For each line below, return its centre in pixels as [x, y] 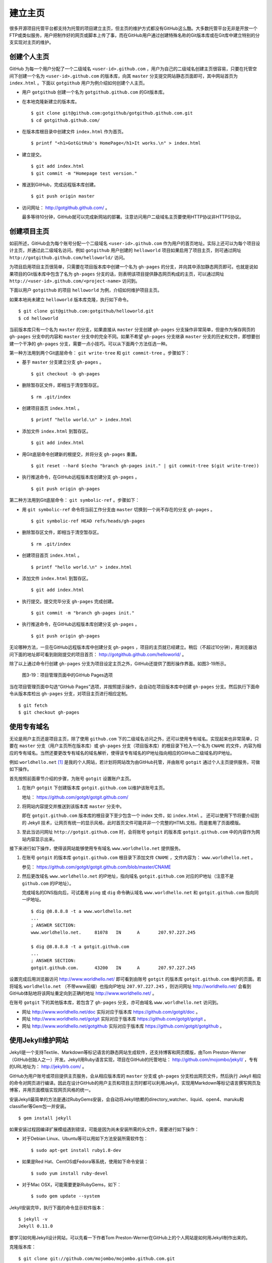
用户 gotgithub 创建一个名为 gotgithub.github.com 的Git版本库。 [94, 92]
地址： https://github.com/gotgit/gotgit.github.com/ [75, 797]
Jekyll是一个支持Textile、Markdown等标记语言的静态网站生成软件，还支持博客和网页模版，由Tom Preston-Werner [128, 1052]
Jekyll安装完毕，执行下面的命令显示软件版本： [57, 1207]
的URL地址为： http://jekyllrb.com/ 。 [48, 1066]
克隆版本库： [23, 1247]
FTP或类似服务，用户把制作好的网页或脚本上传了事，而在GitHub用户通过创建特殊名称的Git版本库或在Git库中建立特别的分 [134, 35]
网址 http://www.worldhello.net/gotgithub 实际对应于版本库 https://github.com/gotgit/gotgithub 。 [123, 1026]
